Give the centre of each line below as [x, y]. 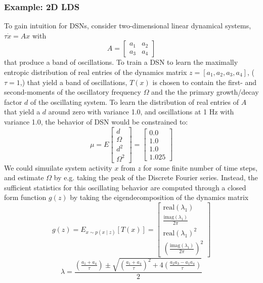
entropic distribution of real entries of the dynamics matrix [96, 72]
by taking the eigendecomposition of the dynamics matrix [159, 197]
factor [13, 102]
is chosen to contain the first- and [205, 82]
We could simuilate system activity [58, 167]
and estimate [24, 177]
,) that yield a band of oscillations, [74, 82]
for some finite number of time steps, [200, 167]
